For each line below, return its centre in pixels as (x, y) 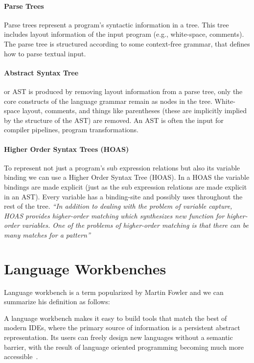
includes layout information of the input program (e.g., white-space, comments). (124, 34)
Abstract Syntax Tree (41, 72)
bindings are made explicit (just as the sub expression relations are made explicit (126, 186)
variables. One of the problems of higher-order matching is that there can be (135, 225)
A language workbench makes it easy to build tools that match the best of (115, 318)
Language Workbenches (85, 268)
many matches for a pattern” (47, 234)
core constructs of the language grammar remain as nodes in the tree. (108, 101)
